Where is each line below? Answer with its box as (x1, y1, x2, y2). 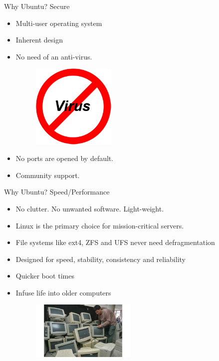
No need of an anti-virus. (15, 51, 92, 61)
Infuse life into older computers (15, 287, 111, 297)
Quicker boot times (15, 270, 74, 281)
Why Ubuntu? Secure (4, 1, 70, 11)
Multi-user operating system (15, 17, 102, 28)
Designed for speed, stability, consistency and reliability (15, 253, 186, 264)
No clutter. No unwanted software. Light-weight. (15, 203, 164, 213)
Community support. (15, 169, 80, 180)
